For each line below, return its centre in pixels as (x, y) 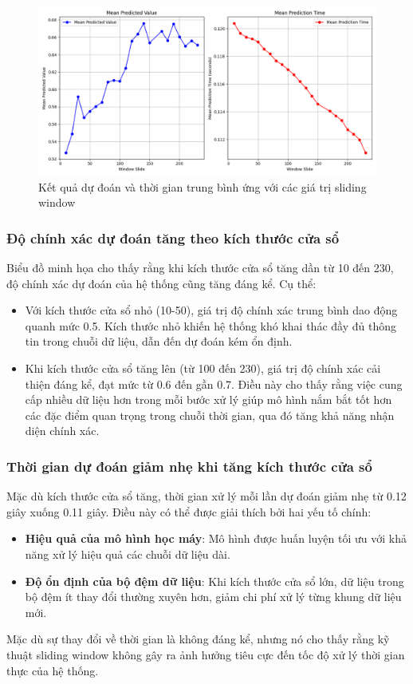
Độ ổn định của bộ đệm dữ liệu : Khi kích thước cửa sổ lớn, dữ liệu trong (214, 581)
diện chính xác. (62, 431)
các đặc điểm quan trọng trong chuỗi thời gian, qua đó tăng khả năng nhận (210, 415)
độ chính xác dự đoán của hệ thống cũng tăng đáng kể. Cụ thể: (161, 283)
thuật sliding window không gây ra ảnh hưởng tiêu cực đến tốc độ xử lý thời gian (206, 654)
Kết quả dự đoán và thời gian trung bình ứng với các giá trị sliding (203, 186)
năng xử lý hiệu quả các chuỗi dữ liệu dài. (128, 554)
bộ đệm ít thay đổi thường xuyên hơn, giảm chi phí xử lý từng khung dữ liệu (213, 597)
